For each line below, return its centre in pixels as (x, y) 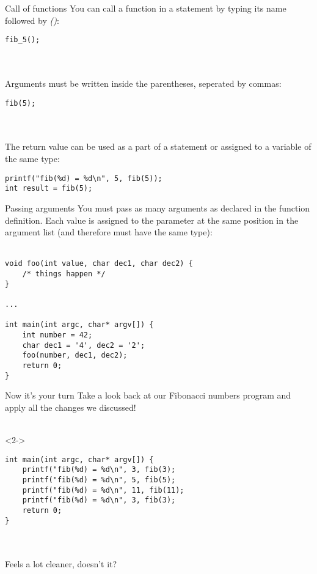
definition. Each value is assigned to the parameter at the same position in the (152, 220)
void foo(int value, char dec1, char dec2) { (99, 264)
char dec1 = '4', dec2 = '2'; (84, 345)
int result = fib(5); (49, 189)
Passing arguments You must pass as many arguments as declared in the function (158, 208)
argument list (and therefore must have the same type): (109, 232)
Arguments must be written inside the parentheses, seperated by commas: (143, 83)
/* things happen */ (64, 274)
